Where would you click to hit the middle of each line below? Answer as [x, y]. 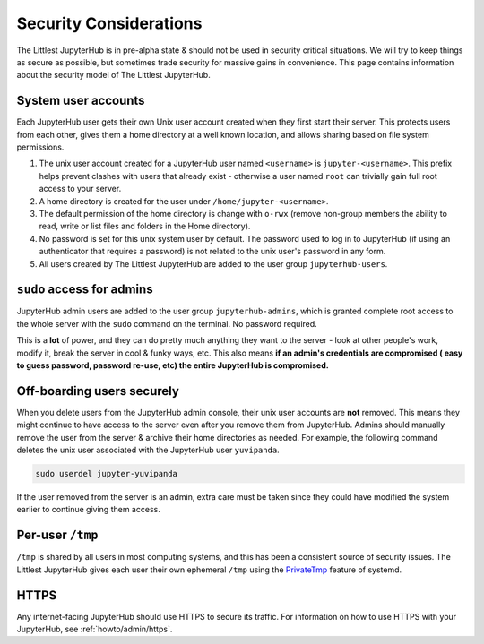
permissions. [40, 147]
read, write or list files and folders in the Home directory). [145, 226]
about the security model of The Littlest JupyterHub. [113, 75]
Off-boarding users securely [98, 391]
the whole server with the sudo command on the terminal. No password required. [167, 323]
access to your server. [80, 189]
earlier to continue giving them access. [88, 510]
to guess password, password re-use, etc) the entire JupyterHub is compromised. [173, 365]
